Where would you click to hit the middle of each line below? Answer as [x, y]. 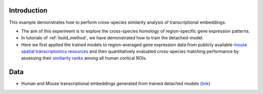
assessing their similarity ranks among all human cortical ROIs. [84, 58]
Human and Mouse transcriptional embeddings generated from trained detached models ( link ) [116, 84]
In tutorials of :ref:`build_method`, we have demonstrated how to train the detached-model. [113, 38]
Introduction [28, 10]
